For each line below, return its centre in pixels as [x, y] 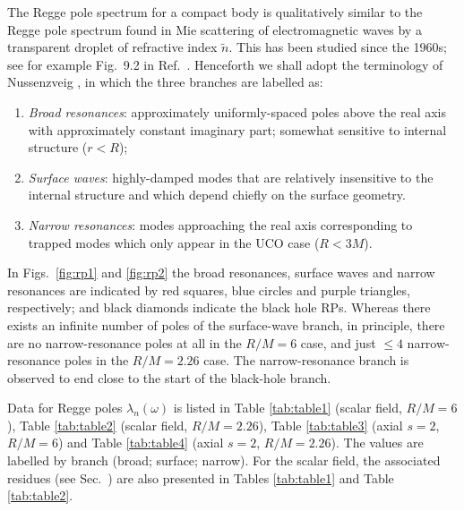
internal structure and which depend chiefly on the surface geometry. [217, 195]
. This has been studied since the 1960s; [338, 47]
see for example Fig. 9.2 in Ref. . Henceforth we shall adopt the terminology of [225, 64]
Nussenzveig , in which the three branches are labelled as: [165, 82]
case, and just [338, 342]
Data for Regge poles [65, 408]
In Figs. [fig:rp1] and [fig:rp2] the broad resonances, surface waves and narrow [221, 273]
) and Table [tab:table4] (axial [141, 443]
